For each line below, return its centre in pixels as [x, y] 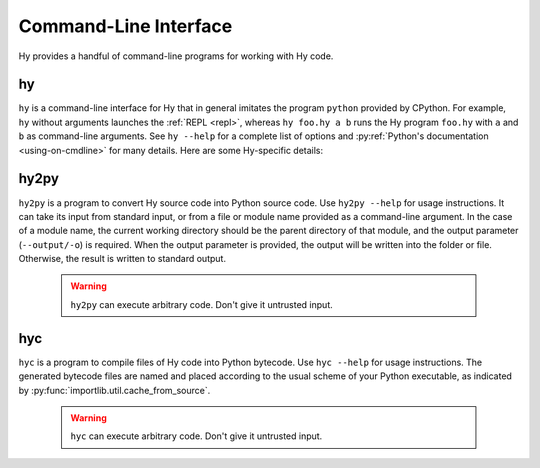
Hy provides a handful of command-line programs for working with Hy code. [176, 56]
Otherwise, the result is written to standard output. [122, 259]
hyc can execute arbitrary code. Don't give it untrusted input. [196, 436]
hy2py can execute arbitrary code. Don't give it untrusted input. [202, 304]
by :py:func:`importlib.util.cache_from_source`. [114, 390]
